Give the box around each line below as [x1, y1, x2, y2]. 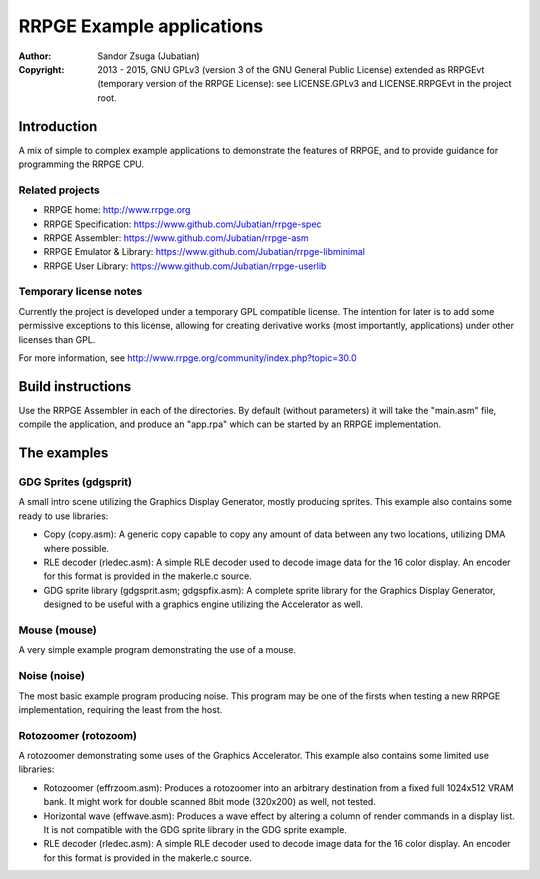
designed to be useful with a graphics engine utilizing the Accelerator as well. [43, 598, 364, 610]
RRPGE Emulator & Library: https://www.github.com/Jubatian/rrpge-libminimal [43, 246, 365, 258]
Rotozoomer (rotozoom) [18, 728, 137, 742]
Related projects [18, 183, 100, 197]
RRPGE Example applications [18, 15, 264, 37]
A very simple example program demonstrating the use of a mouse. [18, 644, 297, 656]
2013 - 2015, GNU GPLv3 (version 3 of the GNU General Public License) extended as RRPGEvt [97, 63, 485, 75]
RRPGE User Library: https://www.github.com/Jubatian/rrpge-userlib [43, 260, 327, 272]
